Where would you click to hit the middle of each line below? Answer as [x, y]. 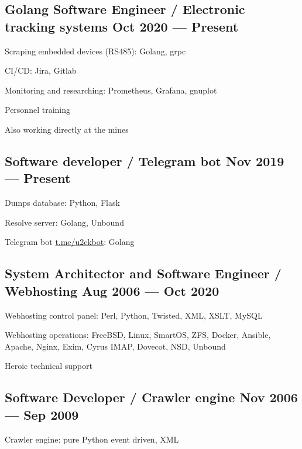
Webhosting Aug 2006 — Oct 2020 [112, 290]
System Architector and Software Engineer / [143, 273]
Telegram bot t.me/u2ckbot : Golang [70, 242]
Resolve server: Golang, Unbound [64, 222]
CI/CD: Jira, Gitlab [41, 70]
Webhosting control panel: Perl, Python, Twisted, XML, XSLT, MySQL [134, 315]
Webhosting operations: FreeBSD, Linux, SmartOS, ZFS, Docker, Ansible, [138, 335]
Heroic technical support [49, 366]
